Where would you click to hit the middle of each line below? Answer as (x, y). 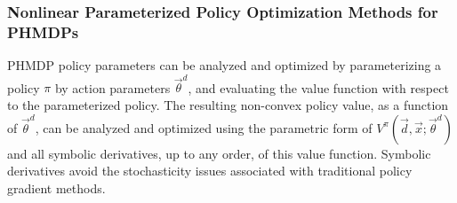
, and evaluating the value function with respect (318, 87)
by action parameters (112, 87)
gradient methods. (56, 187)
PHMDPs (43, 31)
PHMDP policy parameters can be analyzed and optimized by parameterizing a (224, 65)
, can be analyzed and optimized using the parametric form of (204, 127)
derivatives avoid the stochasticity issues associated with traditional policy (210, 171)
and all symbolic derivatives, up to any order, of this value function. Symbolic (219, 153)
